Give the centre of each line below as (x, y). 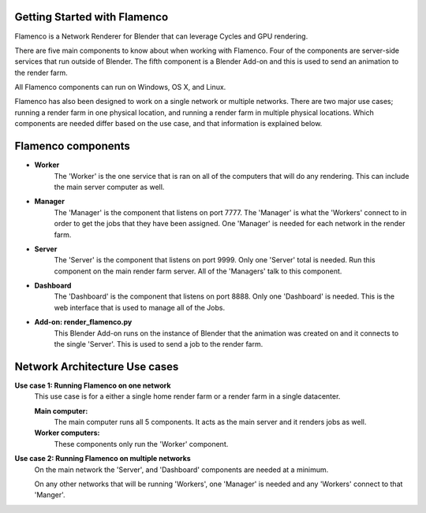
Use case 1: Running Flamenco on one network (93, 385)
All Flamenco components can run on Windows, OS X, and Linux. (120, 87)
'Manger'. (50, 495)
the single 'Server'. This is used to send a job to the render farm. (159, 344)
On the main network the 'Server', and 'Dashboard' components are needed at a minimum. (181, 470)
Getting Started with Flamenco (92, 17)
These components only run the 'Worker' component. (141, 444)
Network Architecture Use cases (97, 366)
